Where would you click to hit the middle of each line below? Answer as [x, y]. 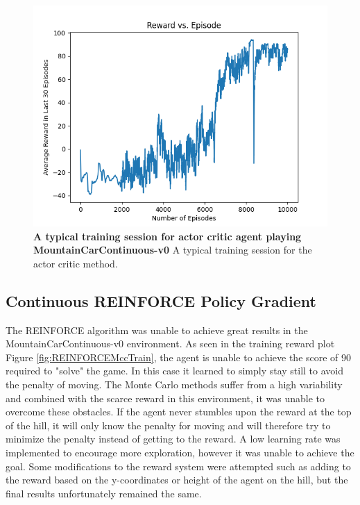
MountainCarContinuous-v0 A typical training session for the [173, 250]
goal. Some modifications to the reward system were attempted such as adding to [178, 466]
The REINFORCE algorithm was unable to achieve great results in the [157, 330]
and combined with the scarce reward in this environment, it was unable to [165, 398]
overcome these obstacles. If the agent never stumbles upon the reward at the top [179, 412]
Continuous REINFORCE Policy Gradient [161, 300]
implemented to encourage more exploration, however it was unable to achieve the [180, 452]
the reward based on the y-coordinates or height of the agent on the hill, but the [177, 480]
